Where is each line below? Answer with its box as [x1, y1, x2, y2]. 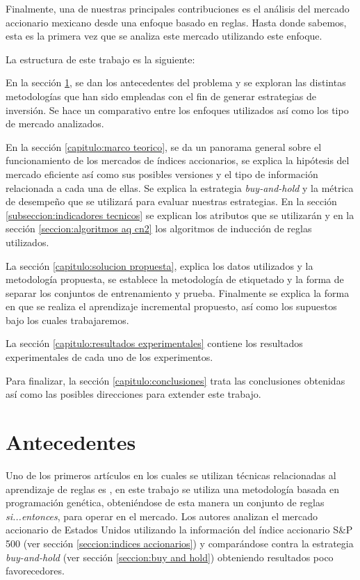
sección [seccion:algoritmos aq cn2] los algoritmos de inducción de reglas [6, 221, 312, 236]
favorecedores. [6, 563, 65, 578]
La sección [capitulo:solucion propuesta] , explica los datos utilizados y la [6, 258, 313, 273]
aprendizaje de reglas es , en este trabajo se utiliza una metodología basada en [6, 481, 339, 496]
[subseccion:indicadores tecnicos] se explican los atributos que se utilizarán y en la [6, 207, 354, 222]
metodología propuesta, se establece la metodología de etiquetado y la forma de [6, 272, 344, 287]
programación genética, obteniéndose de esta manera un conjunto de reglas [6, 495, 325, 510]
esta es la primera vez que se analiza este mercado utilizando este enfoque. [6, 29, 322, 43]
